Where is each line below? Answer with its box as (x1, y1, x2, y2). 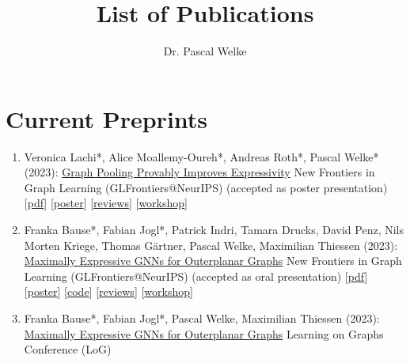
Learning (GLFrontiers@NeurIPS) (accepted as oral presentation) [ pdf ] (24, 267, 368, 284)
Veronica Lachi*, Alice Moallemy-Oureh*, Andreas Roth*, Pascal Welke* (24, 148, 379, 164)
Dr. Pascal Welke (163, 43, 247, 59)
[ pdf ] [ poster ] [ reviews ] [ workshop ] (24, 195, 188, 211)
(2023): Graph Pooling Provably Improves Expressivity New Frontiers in (24, 164, 375, 180)
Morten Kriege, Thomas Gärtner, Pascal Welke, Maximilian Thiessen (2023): (24, 236, 398, 253)
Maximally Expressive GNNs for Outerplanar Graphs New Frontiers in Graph (24, 252, 402, 269)
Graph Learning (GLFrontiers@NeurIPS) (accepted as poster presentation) (24, 179, 388, 195)
